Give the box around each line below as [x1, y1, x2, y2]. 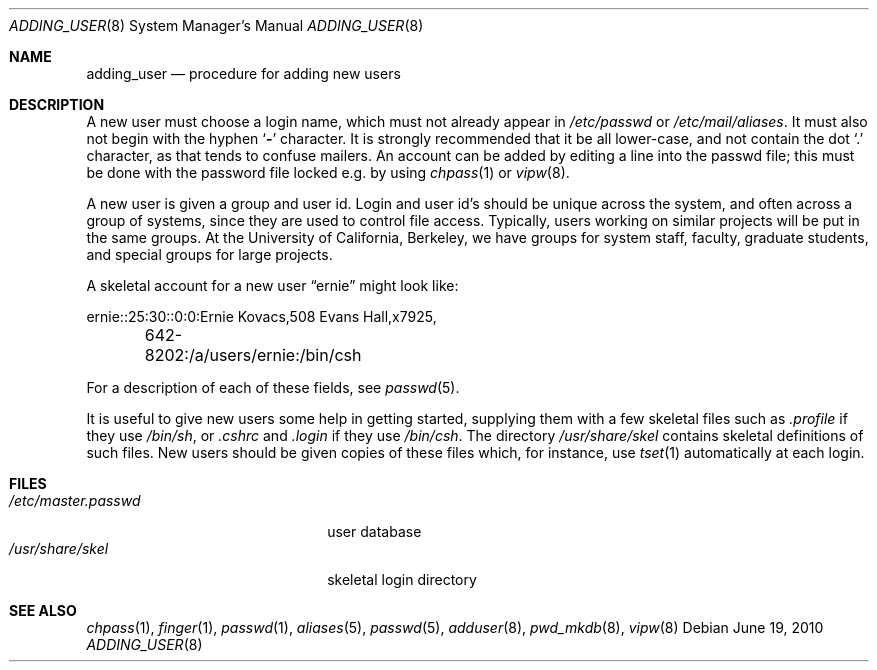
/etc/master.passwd [9, 492, 141, 509]
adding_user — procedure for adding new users [86, 65, 401, 82]
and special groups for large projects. [86, 246, 333, 263]
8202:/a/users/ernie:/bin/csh [144, 345, 362, 365]
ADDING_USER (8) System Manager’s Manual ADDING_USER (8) [9, 17, 424, 34]
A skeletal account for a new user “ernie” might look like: [86, 277, 459, 294]
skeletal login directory [327, 571, 477, 588]
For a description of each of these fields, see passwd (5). [86, 379, 460, 396]
